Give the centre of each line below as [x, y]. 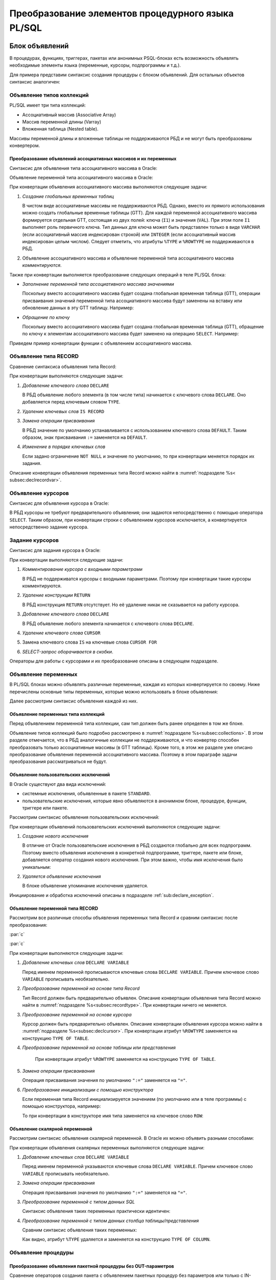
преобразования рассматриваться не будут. [58, 762]
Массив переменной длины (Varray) [62, 122]
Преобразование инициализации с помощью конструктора [88, 1090]
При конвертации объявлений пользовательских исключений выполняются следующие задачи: [115, 826]
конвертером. [25, 145]
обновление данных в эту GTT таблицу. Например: [78, 308]
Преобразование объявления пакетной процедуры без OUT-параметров [92, 1266]
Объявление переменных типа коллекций [57, 714]
